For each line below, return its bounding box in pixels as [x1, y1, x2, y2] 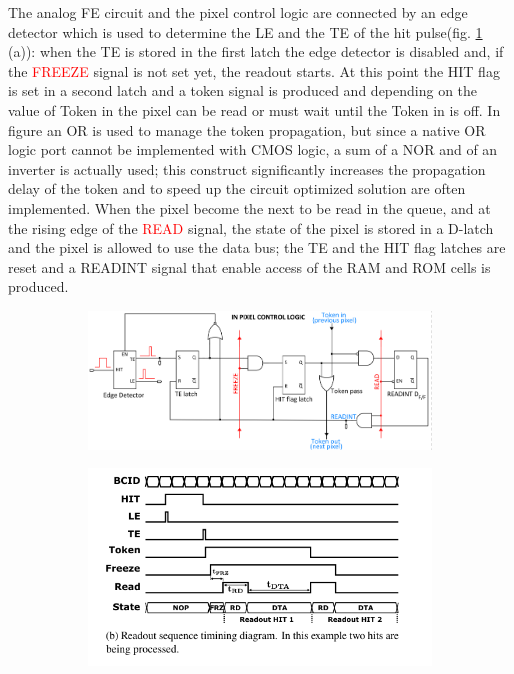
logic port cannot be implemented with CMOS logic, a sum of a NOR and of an [8, 139, 498, 160]
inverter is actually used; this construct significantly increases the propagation [8, 158, 486, 179]
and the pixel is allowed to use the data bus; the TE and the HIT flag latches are [8, 237, 506, 258]
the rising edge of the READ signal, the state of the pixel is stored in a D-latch [8, 217, 494, 238]
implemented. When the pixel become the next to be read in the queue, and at [8, 197, 491, 218]
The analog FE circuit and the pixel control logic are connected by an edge [8, 2, 468, 22]
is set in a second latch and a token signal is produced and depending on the [8, 80, 478, 101]
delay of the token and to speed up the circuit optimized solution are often [8, 178, 466, 199]
